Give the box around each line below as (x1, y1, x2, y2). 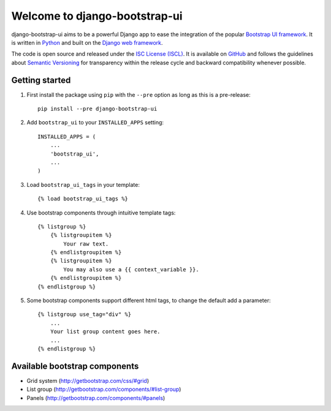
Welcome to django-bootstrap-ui (11, 9, 183, 23)
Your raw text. (63, 240, 109, 247)
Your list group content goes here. (50, 328, 161, 335)
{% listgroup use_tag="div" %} (37, 311, 132, 318)
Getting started (11, 75, 71, 85)
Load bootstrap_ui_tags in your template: (26, 181, 140, 188)
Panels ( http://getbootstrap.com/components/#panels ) (26, 394, 165, 401)
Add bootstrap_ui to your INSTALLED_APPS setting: (26, 119, 164, 126)
